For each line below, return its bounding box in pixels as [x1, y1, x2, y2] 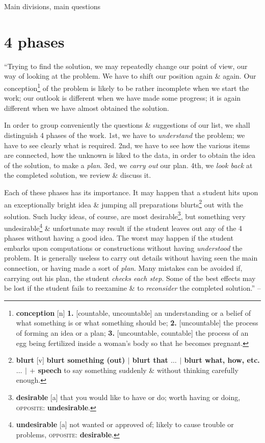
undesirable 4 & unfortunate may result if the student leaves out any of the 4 [4, 221, 243, 233]
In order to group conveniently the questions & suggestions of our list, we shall [4, 120, 250, 130]
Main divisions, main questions [4, 1, 100, 11]
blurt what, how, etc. [184, 355, 260, 365]
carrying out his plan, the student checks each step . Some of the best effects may [4, 272, 256, 283]
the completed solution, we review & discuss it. [4, 170, 151, 180]
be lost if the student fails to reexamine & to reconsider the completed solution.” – [4, 283, 261, 293]
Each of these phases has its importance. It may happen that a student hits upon [4, 186, 258, 197]
